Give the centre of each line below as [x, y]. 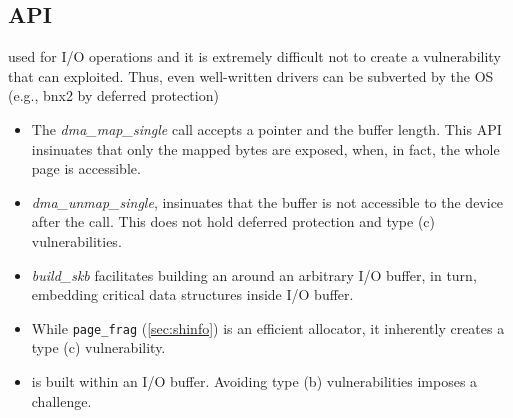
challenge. [61, 400]
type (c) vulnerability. [98, 347]
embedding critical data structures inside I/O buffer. [192, 294]
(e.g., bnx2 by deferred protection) [113, 95]
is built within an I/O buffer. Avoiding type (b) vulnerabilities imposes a [254, 380]
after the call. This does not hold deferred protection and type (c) [233, 221]
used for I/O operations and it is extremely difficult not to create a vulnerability [254, 56]
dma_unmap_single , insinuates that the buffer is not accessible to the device [267, 201]
